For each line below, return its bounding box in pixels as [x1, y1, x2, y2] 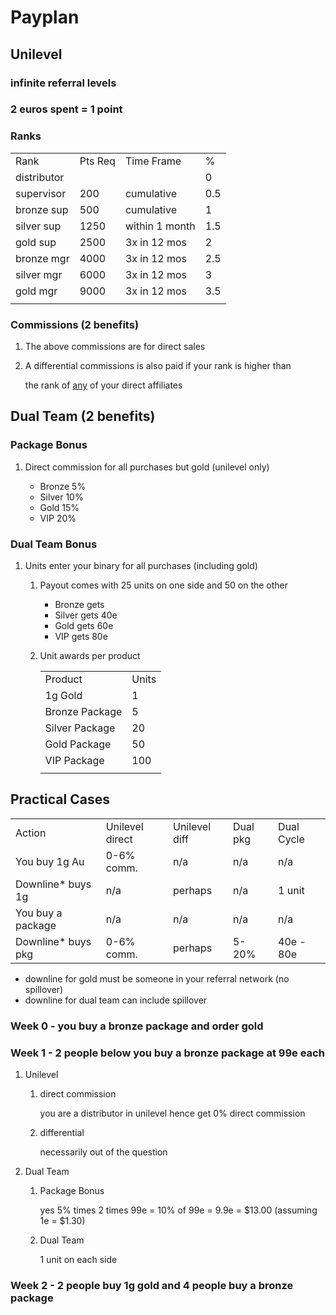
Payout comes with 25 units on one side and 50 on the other [39, 579, 289, 591]
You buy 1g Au [15, 854, 85, 868]
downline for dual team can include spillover [24, 994, 208, 1006]
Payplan [10, 6, 80, 29]
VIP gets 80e [54, 631, 108, 642]
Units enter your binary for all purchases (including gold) [24, 560, 258, 571]
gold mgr [15, 284, 58, 298]
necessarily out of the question [39, 1146, 168, 1158]
